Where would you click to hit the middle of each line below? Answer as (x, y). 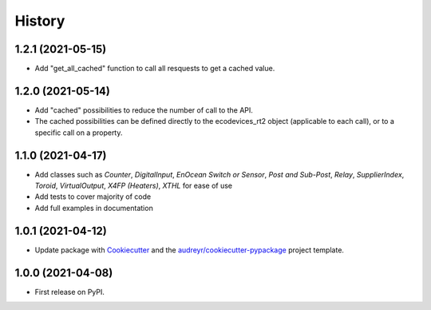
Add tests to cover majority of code (93, 197)
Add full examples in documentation (94, 208)
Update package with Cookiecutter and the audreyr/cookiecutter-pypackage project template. (190, 250)
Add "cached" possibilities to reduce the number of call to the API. (144, 110)
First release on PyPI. (70, 292)
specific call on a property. (79, 133)
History (40, 21)
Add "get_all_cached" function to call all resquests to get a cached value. (155, 69)
